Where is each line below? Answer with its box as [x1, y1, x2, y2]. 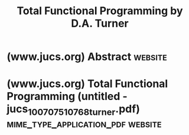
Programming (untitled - [6, 90, 128, 103]
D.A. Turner [71, 17, 129, 30]
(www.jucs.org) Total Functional [6, 77, 168, 91]
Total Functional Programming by [17, 4, 183, 18]
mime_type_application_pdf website [6, 117, 162, 130]
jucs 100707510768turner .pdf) [6, 102, 141, 118]
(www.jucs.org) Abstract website [6, 50, 168, 63]
